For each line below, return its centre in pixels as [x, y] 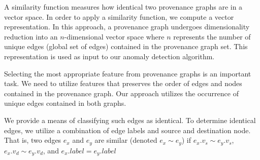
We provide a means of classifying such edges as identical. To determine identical [130, 120]
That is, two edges [33, 140]
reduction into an [31, 36]
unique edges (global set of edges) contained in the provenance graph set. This [126, 46]
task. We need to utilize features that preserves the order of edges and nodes [123, 83]
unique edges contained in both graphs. [65, 103]
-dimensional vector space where [114, 36]
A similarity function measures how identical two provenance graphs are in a [123, 7]
